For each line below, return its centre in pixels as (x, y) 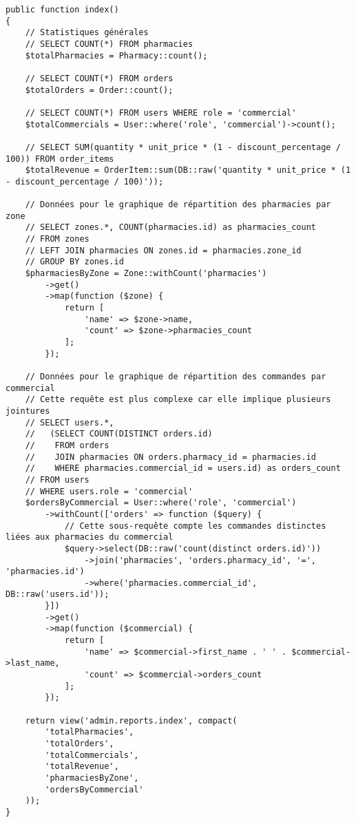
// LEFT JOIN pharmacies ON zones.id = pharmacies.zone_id (163, 250)
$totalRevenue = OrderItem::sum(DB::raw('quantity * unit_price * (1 (188, 170)
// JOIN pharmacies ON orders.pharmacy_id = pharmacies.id (171, 457)
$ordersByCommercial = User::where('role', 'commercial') (161, 503)
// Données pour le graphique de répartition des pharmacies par (178, 205)
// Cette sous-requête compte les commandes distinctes (195, 526)
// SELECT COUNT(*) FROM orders (99, 78)
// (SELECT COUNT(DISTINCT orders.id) (119, 434)
